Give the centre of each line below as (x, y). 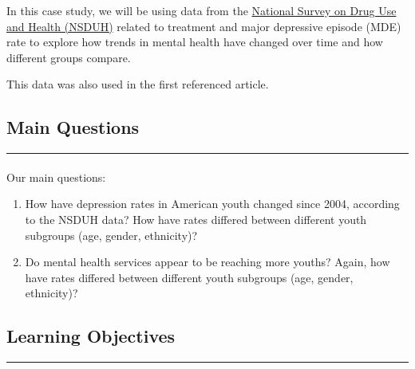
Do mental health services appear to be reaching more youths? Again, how (207, 262)
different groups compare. (69, 57)
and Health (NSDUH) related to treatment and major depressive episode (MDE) (204, 26)
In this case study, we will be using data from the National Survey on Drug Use (202, 10)
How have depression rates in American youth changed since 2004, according (212, 204)
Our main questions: (56, 177)
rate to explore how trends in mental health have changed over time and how (195, 42)
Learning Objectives (91, 336)
